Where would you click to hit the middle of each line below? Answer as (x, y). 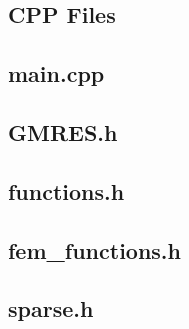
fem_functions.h (94, 249)
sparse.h (51, 308)
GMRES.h (63, 131)
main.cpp (56, 73)
